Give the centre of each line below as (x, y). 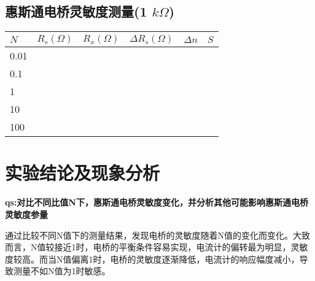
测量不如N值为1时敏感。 (62, 271)
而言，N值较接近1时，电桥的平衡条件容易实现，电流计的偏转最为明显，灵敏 (157, 247)
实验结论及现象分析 (83, 173)
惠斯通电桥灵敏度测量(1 (76, 11)
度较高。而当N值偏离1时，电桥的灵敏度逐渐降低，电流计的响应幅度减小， (152, 259)
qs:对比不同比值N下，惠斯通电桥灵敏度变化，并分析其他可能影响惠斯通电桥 (157, 202)
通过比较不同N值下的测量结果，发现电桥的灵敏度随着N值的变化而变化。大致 (157, 235)
